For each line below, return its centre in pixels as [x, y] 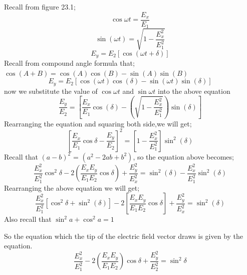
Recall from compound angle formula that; [69, 63]
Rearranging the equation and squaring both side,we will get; [98, 123]
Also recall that [28, 219]
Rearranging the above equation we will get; [72, 187]
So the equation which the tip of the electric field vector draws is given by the [124, 236]
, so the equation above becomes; [183, 156]
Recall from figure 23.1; [40, 7]
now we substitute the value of [51, 91]
